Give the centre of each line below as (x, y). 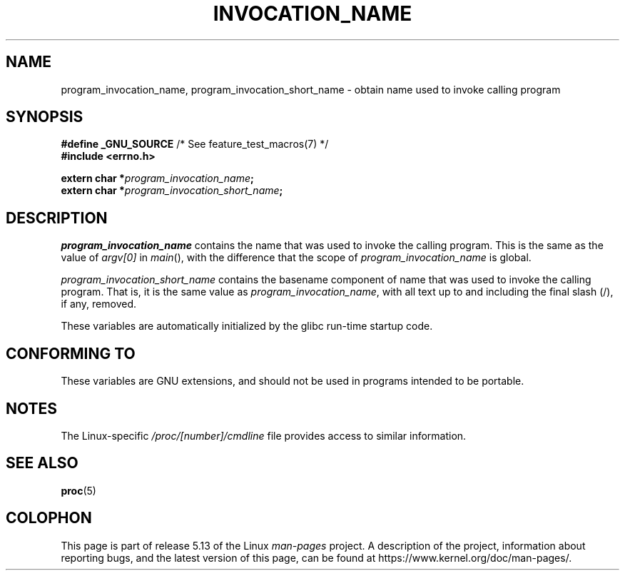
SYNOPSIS (45, 117)
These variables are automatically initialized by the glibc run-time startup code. (247, 326)
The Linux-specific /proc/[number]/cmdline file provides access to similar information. (264, 435)
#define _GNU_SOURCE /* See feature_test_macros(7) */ (195, 144)
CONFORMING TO (71, 353)
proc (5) (78, 490)
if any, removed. (98, 304)
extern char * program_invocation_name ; (157, 178)
